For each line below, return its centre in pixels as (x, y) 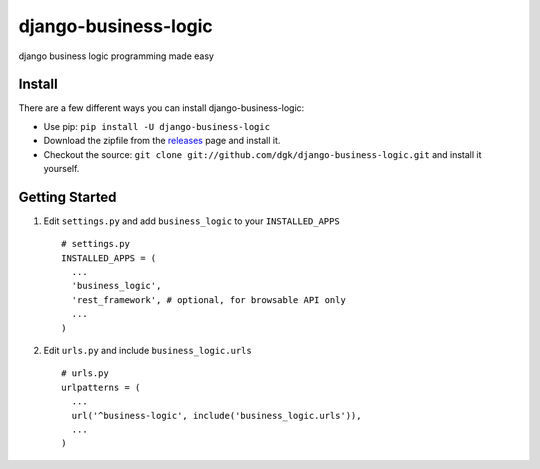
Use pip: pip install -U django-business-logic (156, 126)
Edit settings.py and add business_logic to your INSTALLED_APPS (191, 221)
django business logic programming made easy (116, 56)
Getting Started (67, 196)
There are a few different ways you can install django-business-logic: (161, 108)
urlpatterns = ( (101, 387)
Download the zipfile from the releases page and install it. (162, 141)
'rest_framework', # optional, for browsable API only (209, 299)
